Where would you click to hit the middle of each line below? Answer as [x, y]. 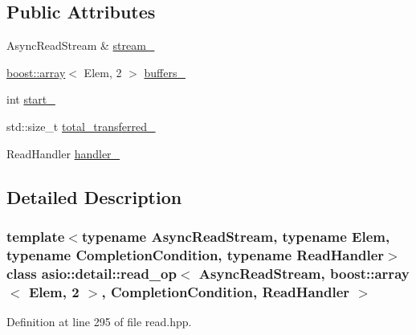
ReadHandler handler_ [63, 153]
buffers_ [165, 72]
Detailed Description [94, 196]
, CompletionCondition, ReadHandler [226, 291]
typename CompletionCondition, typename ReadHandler [196, 254]
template [36, 236]
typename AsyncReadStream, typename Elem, [236, 236]
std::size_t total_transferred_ [81, 126]
